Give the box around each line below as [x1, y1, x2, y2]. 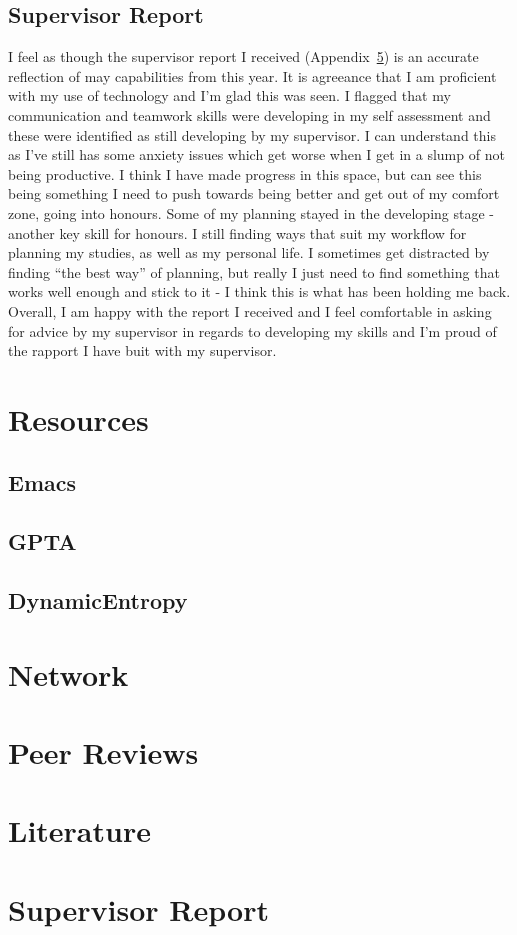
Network [8, 653, 129, 694]
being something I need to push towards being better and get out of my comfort [8, 183, 500, 204]
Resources [8, 398, 149, 439]
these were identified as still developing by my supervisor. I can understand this [8, 124, 496, 145]
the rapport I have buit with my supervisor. [8, 340, 277, 361]
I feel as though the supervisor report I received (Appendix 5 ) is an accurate [8, 46, 479, 67]
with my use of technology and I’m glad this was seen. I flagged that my [8, 85, 451, 106]
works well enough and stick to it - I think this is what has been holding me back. [8, 281, 511, 302]
